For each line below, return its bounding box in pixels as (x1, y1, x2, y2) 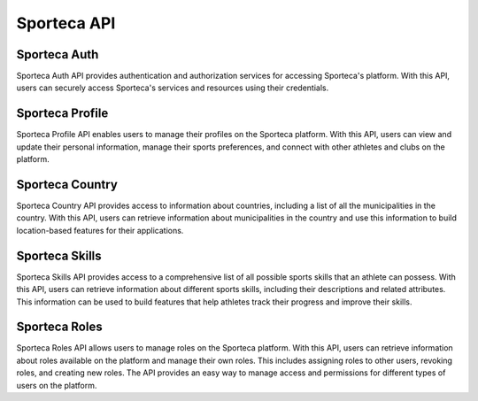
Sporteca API (16, 13, 116, 33)
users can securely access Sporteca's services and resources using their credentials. (16, 82, 329, 93)
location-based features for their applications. (16, 225, 184, 235)
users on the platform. (16, 380, 97, 390)
